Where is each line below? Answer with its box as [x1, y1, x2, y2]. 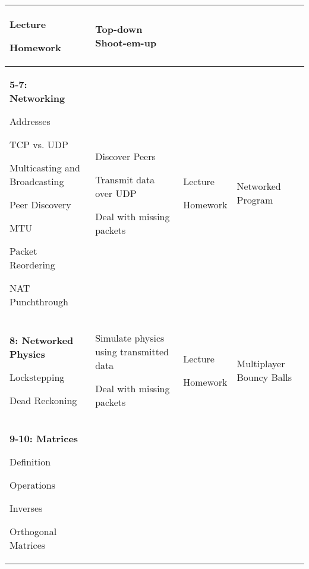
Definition [10, 455, 51, 468]
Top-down [95, 22, 143, 36]
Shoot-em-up [95, 36, 157, 49]
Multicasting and [10, 161, 80, 174]
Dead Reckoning [10, 393, 77, 407]
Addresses [10, 114, 51, 128]
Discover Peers [95, 149, 156, 163]
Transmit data [95, 172, 155, 186]
